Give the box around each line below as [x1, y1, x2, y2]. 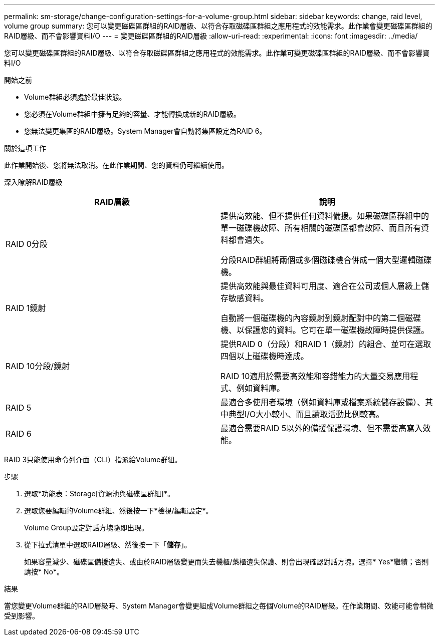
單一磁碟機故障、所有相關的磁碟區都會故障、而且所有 [221, 223, 421, 233]
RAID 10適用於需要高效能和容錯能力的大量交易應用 [221, 371, 410, 381]
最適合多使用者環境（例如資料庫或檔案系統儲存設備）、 [221, 397, 425, 407]
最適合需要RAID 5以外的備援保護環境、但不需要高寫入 [221, 423, 423, 433]
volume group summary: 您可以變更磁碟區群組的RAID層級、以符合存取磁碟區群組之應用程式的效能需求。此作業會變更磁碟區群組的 [4, 22, 432, 30]
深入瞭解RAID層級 [4, 178, 63, 186]
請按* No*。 [24, 567, 64, 576]
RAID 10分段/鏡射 [6, 361, 70, 371]
